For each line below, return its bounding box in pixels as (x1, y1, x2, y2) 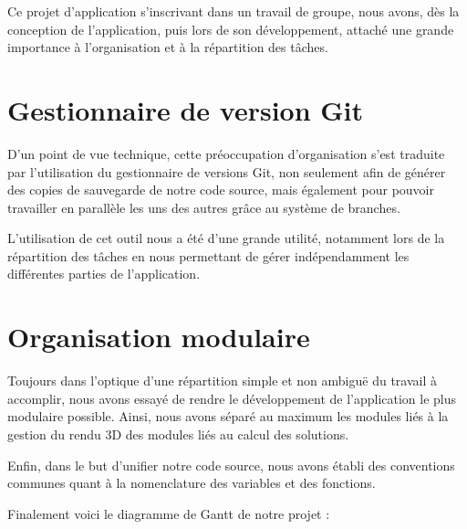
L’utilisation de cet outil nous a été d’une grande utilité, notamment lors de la (7, 228, 445, 248)
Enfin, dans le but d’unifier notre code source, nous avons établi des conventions (7, 455, 455, 474)
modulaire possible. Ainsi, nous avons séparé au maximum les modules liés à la (7, 407, 449, 426)
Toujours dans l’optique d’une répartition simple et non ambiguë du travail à (7, 371, 438, 390)
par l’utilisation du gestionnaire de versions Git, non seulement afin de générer (7, 162, 446, 181)
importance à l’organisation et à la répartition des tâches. (7, 37, 328, 57)
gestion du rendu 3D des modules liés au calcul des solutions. (7, 424, 349, 443)
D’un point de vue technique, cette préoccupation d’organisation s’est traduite (7, 143, 445, 163)
